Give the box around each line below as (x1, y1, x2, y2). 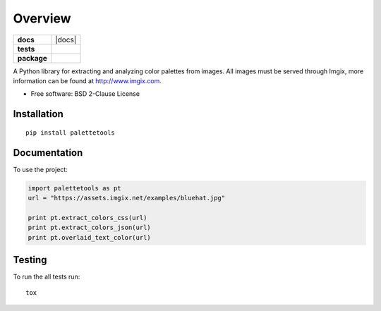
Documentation (13, 147, 83, 159)
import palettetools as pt (28, 184, 121, 192)
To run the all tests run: (13, 272, 80, 281)
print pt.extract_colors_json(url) (28, 224, 151, 232)
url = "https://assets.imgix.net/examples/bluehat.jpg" (28, 194, 226, 202)
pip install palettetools (25, 128, 116, 137)
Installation (13, 108, 64, 120)
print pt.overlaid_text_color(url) (28, 233, 151, 241)
